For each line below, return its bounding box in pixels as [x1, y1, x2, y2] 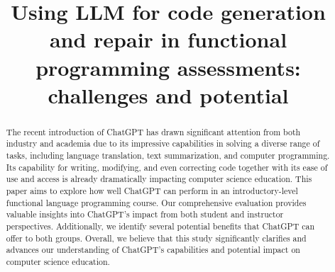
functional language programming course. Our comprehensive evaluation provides [6, 196, 307, 208]
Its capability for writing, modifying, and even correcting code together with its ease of [6, 161, 328, 173]
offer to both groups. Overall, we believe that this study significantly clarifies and [6, 232, 307, 244]
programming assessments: [35, 52, 301, 81]
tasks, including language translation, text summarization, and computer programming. [6, 149, 330, 161]
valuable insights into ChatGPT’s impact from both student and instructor [6, 208, 284, 220]
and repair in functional [49, 25, 287, 54]
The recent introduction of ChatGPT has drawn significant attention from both [6, 125, 301, 137]
